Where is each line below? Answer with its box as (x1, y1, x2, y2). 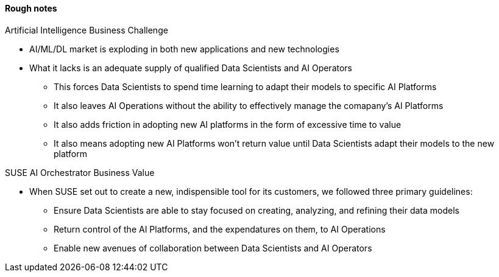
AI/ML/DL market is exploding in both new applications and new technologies (29, 43, 339, 54)
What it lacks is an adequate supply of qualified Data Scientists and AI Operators (29, 62, 353, 73)
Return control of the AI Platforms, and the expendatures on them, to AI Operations (54, 223, 386, 234)
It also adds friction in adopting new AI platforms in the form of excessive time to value (54, 119, 402, 130)
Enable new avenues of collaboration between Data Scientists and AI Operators (54, 242, 372, 253)
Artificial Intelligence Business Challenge (5, 24, 168, 35)
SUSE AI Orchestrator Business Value (5, 167, 155, 178)
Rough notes (5, 3, 57, 13)
